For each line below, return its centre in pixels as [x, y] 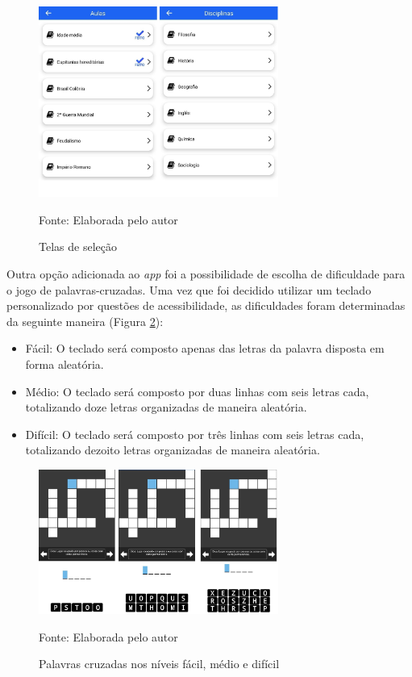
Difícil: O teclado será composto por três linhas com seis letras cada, [195, 434]
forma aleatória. [65, 364]
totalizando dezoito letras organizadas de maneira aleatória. [173, 450]
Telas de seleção [78, 247]
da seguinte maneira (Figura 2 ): [85, 321]
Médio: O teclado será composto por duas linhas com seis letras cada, [197, 391]
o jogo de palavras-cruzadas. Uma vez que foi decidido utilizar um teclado [189, 289]
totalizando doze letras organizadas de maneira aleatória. [166, 407]
